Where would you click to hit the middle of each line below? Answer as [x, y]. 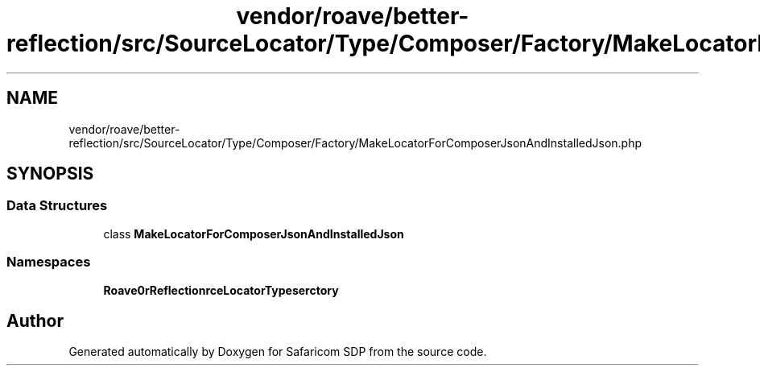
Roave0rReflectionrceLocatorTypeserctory [221, 290]
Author [35, 320]
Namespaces [49, 262]
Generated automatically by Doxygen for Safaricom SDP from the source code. [278, 352]
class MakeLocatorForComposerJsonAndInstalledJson [254, 234]
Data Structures [57, 206]
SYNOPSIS [50, 174]
